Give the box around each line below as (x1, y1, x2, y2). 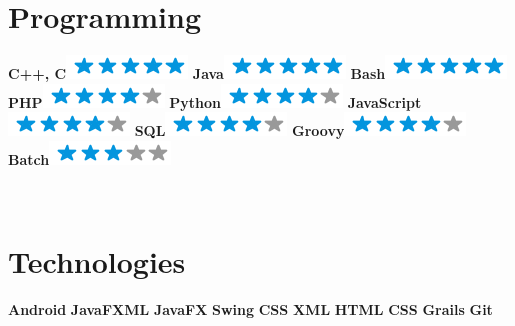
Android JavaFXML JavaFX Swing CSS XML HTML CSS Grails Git (8, 299, 493, 320)
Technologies (8, 241, 186, 282)
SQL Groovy (134, 120, 345, 141)
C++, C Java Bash (8, 63, 386, 84)
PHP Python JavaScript (8, 91, 422, 112)
